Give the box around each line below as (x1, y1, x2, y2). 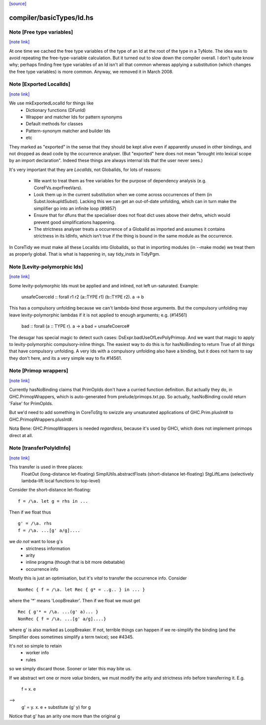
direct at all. (9, 432, 33, 438)
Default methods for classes (26, 121, 83, 127)
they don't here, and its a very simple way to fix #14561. (9, 355, 123, 361)
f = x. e (21, 686, 36, 692)
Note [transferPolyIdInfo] (9, 445, 71, 451)
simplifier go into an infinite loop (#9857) (33, 205, 117, 211)
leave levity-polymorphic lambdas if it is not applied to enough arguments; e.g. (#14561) (9, 312, 187, 318)
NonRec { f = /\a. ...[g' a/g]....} (18, 616, 106, 621)
